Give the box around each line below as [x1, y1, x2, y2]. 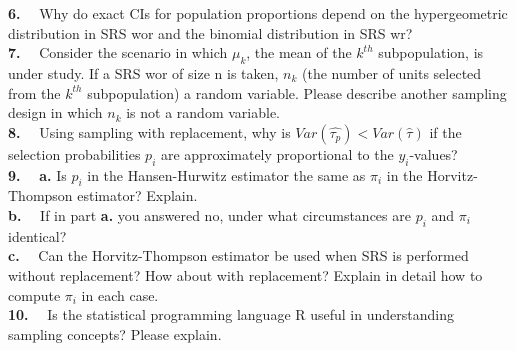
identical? [8, 225, 67, 246]
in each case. [81, 284, 159, 305]
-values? [409, 143, 458, 164]
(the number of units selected [302, 62, 482, 83]
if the [429, 121, 462, 142]
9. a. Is [8, 164, 67, 185]
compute [8, 284, 61, 305]
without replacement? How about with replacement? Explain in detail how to [8, 264, 483, 285]
